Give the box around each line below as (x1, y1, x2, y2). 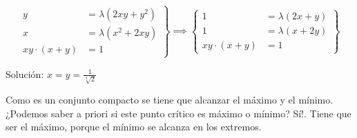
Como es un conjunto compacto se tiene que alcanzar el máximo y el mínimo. (6, 92, 334, 107)
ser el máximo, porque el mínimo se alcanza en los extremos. (6, 119, 262, 134)
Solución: (6, 66, 44, 81)
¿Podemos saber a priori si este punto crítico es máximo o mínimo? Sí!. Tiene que (6, 106, 351, 120)
